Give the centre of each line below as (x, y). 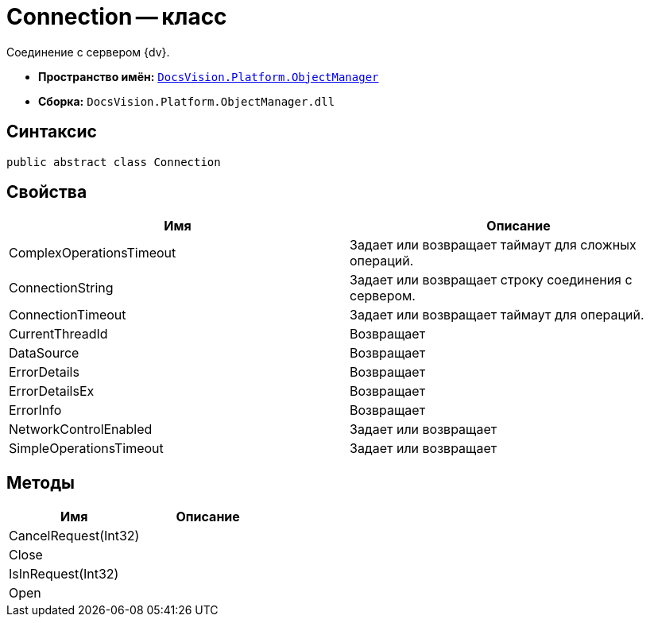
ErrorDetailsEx (52, 391)
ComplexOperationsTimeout (93, 253)
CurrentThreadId (58, 334)
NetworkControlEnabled (81, 430)
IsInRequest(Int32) (64, 574)
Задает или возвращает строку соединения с (491, 280)
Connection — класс (117, 17)
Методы (41, 482)
